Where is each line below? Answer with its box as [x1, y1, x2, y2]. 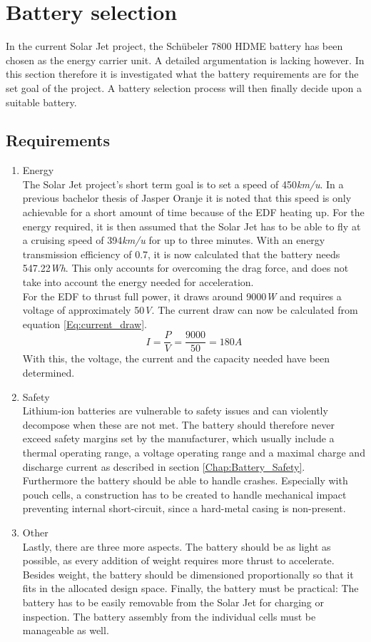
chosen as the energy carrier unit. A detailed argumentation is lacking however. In [6, 52, 365, 67]
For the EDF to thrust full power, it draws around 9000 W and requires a [22, 288, 342, 303]
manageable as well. [22, 623, 109, 638]
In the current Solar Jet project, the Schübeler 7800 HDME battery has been [6, 39, 343, 53]
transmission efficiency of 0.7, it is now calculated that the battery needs [22, 246, 340, 261]
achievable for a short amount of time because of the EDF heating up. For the [22, 205, 365, 220]
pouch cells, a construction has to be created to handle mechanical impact [22, 486, 347, 501]
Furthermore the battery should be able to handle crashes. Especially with [22, 473, 348, 488]
